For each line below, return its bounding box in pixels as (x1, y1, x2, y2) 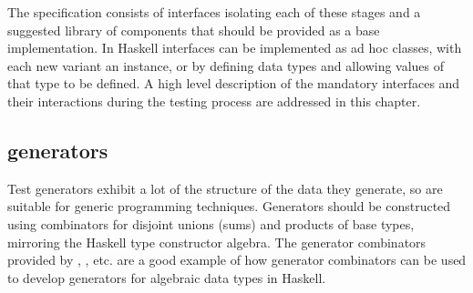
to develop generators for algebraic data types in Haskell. (7, 268, 326, 287)
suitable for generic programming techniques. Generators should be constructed (7, 197, 451, 216)
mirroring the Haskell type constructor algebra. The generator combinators (7, 232, 427, 251)
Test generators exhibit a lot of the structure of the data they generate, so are (7, 178, 443, 197)
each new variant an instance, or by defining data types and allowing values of (7, 56, 445, 75)
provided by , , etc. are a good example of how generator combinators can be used (7, 250, 467, 269)
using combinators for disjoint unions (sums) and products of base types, (7, 214, 415, 233)
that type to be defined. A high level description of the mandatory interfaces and (7, 74, 460, 93)
